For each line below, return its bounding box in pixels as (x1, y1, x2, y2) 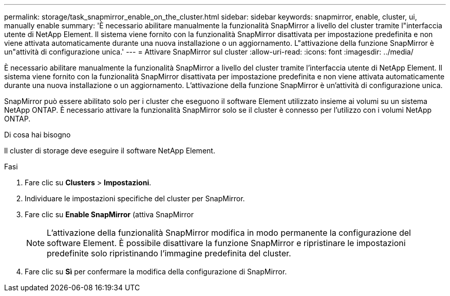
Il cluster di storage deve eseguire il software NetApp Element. (4, 146, 215, 155)
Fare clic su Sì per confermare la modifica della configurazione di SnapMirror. (25, 267, 287, 276)
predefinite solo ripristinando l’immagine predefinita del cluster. (47, 248, 291, 258)
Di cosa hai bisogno (4, 130, 71, 139)
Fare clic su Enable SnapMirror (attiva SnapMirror (25, 210, 194, 219)
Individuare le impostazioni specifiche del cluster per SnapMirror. (25, 194, 245, 203)
